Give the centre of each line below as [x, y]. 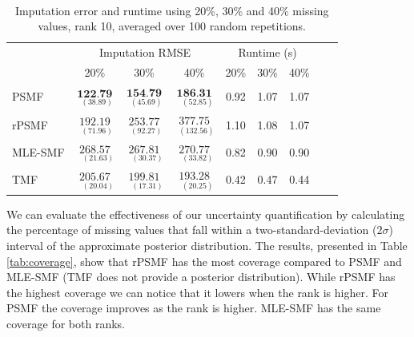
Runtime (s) [267, 52]
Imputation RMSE [145, 52]
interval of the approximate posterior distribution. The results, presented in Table [207, 246]
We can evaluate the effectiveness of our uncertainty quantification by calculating [206, 214]
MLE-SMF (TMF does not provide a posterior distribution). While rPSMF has [201, 277]
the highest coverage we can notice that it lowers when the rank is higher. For [197, 292]
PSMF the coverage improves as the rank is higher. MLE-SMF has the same [194, 308]
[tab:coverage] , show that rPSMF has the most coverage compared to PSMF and [204, 261]
